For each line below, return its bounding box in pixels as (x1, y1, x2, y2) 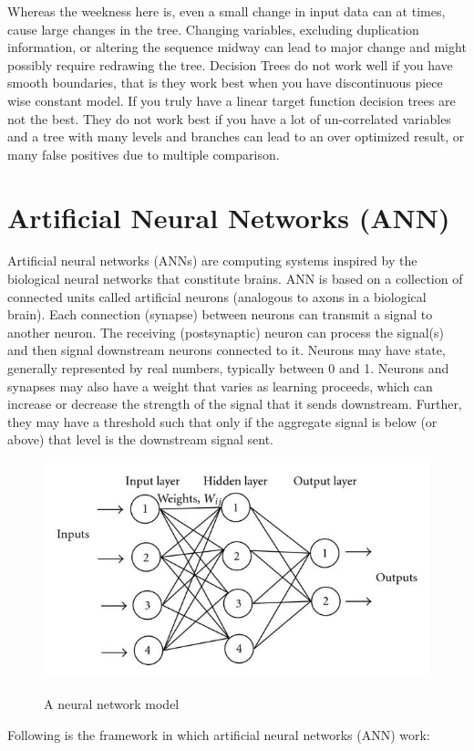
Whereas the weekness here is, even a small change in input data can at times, (7, 2, 446, 20)
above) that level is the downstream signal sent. (7, 430, 273, 449)
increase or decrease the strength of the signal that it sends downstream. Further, (7, 394, 462, 413)
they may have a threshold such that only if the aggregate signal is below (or (7, 412, 438, 431)
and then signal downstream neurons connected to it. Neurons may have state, (7, 340, 446, 360)
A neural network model (44, 694, 180, 714)
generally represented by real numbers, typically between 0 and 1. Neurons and (7, 359, 449, 378)
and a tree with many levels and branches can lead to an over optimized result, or (7, 127, 465, 146)
